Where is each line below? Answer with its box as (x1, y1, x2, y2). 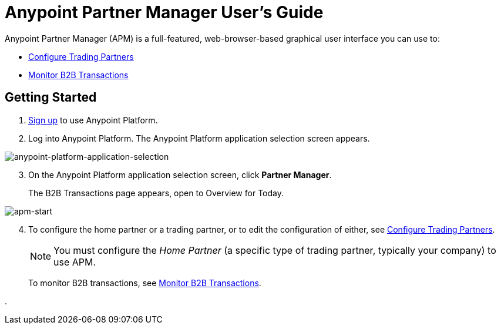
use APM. (53, 256, 96, 268)
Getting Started (5, 90, 97, 105)
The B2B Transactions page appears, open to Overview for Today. (28, 187, 284, 198)
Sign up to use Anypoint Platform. (28, 115, 158, 125)
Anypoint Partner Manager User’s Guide (5, 2, 324, 22)
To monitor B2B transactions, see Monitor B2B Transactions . (28, 277, 261, 288)
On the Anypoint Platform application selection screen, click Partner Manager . (28, 169, 332, 180)
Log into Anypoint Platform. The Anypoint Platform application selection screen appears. (28, 133, 370, 143)
